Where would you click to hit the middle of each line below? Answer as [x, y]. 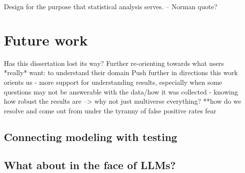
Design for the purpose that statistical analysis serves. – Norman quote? [111, 6]
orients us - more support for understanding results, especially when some [113, 82]
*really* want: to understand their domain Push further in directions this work [121, 72]
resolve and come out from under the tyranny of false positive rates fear [110, 110]
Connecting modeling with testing [91, 136]
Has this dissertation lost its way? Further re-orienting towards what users [114, 63]
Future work [46, 39]
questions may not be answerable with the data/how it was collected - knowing [121, 91]
